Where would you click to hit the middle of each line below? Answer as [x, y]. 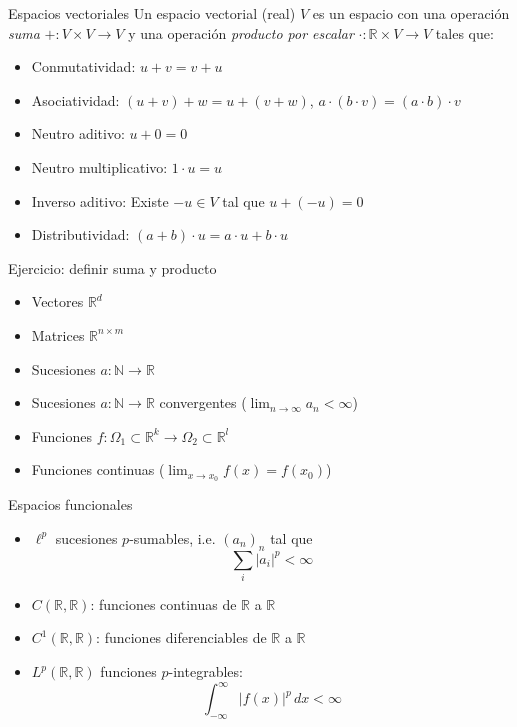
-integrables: [205, 671]
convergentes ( [203, 402]
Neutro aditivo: [78, 133]
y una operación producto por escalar [241, 32]
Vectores [57, 301]
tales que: [464, 32]
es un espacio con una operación [411, 13]
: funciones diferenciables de [181, 637]
